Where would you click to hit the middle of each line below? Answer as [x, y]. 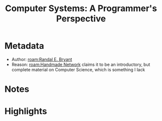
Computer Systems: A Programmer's [81, 8]
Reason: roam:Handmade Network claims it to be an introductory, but [81, 64]
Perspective [81, 19]
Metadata [24, 46]
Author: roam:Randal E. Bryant [42, 59]
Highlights [26, 111]
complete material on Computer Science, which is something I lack [78, 69]
